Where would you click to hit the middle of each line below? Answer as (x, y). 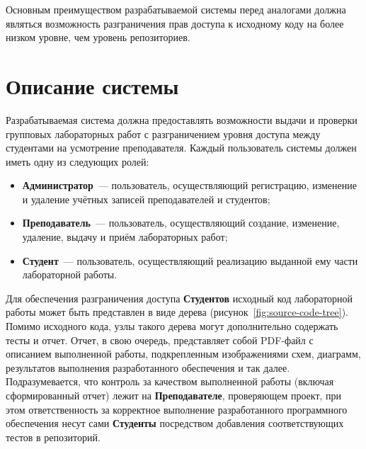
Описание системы (92, 85)
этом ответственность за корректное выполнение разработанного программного (177, 409)
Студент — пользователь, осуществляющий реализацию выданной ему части (190, 260)
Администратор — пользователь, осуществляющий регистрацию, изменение (189, 185)
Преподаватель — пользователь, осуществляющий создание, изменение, (181, 223)
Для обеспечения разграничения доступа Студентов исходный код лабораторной (179, 298)
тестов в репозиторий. (53, 437)
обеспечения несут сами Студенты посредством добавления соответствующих (175, 423)
